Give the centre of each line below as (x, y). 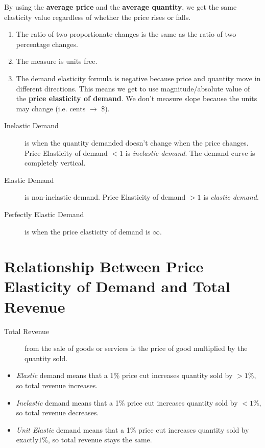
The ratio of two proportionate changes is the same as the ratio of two (126, 34)
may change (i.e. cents (51, 108)
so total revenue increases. (57, 385)
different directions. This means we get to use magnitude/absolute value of (133, 88)
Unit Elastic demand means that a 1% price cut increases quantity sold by (132, 429)
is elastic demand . (231, 197)
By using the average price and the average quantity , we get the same (121, 7)
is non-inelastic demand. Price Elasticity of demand (105, 197)
